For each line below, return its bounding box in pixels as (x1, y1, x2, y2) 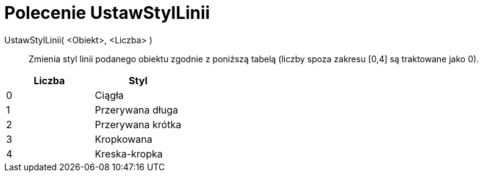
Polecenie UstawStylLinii (4, 2, 210, 23)
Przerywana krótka (95, 118, 182, 131)
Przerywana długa (95, 103, 178, 116)
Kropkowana (95, 132, 152, 145)
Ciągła (95, 88, 124, 101)
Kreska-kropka (95, 147, 163, 160)
